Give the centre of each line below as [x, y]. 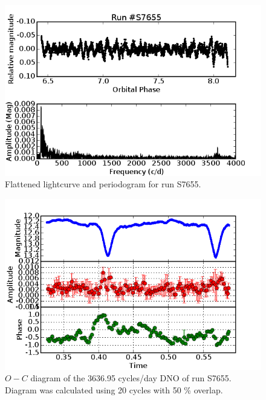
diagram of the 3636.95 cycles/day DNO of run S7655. [131, 378]
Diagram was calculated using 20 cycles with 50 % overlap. [114, 389]
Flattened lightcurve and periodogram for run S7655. [103, 184]
